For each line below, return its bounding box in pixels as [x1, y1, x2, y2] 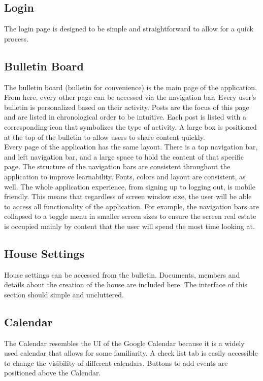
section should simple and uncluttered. [4, 289, 124, 299]
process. [4, 33, 29, 44]
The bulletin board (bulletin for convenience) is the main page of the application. [4, 82, 257, 92]
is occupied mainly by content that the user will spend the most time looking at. [4, 220, 255, 231]
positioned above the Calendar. [4, 367, 101, 378]
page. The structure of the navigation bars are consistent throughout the [4, 161, 231, 172]
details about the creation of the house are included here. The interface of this [4, 279, 248, 290]
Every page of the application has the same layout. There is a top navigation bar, [4, 141, 258, 152]
